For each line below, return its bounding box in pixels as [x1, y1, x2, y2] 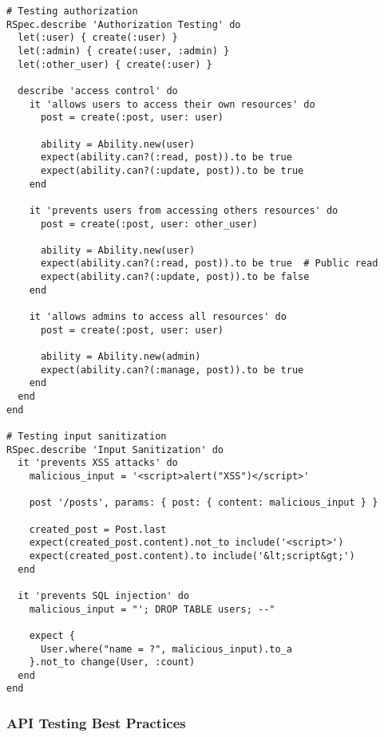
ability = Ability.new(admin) [40, 351, 201, 363]
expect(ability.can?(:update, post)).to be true [40, 164, 304, 176]
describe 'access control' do [18, 85, 178, 97]
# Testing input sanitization [6, 431, 167, 442]
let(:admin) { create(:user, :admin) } [18, 45, 230, 57]
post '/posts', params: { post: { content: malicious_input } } [29, 497, 378, 509]
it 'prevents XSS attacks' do [18, 457, 178, 469]
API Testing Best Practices [6, 713, 186, 733]
